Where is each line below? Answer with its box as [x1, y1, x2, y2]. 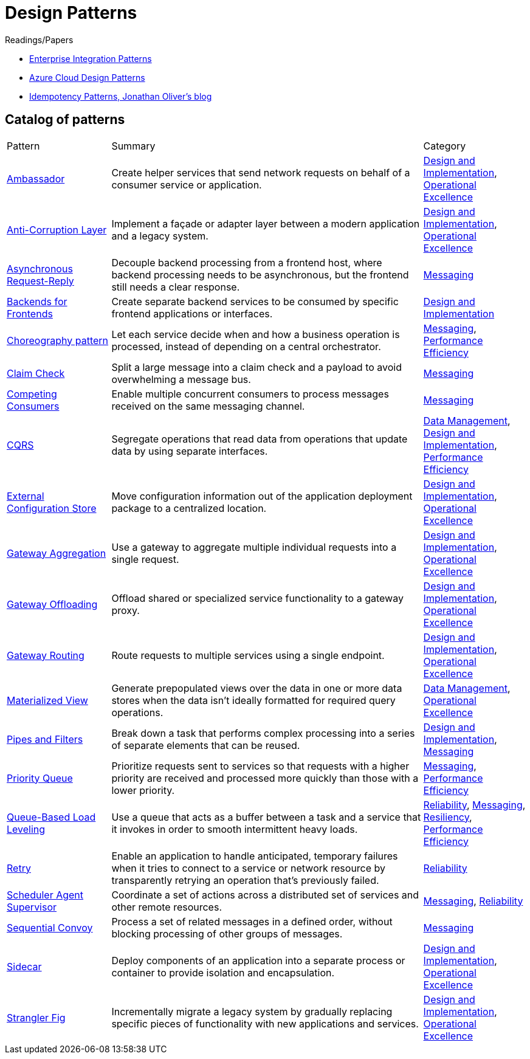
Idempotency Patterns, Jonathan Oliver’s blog [29, 91, 212, 102]
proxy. [111, 604, 140, 616]
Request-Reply [7, 274, 74, 287]
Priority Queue [7, 771, 73, 784]
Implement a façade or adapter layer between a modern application [111, 217, 420, 230]
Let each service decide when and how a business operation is [111, 328, 400, 340]
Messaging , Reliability [423, 894, 523, 907]
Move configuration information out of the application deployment [111, 489, 413, 502]
